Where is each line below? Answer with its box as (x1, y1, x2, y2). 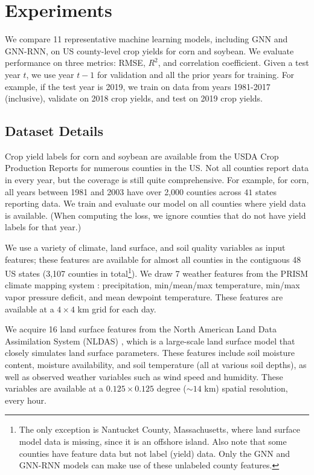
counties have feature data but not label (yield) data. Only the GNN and (19, 447, 290, 459)
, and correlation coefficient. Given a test (158, 56, 309, 69)
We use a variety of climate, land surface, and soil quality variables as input (5, 241, 286, 254)
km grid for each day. (77, 302, 156, 315)
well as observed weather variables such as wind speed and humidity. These (5, 370, 283, 383)
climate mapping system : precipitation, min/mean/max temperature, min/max (5, 279, 300, 291)
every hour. (5, 393, 46, 406)
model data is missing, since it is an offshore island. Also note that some (19, 435, 287, 448)
